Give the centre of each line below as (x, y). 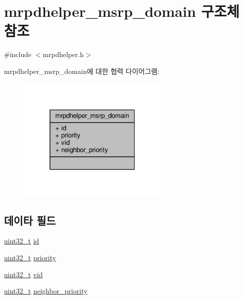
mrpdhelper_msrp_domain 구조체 (122, 11)
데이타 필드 (30, 220)
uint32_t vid (24, 274)
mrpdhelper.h (63, 54)
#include (18, 54)
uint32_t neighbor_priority (46, 291)
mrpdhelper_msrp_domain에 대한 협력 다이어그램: (82, 71)
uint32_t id (22, 241)
